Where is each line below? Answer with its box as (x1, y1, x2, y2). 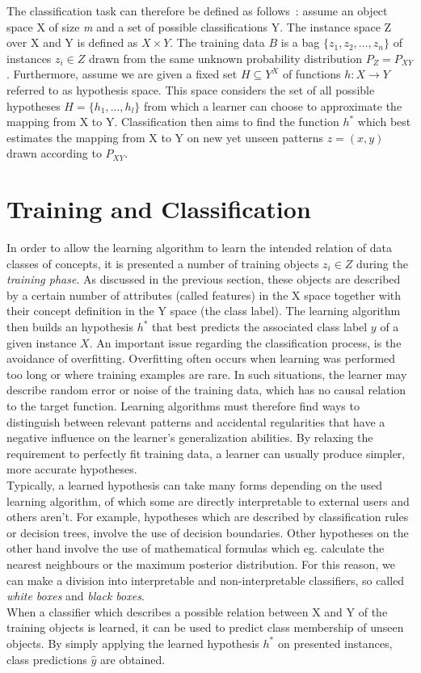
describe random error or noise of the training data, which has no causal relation (6, 381, 406, 398)
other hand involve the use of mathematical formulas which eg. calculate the (6, 540, 385, 557)
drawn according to (6, 145, 102, 162)
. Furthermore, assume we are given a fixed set (6, 65, 238, 82)
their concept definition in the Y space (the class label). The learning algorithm (6, 302, 401, 319)
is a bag (280, 34, 320, 51)
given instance (6, 334, 77, 351)
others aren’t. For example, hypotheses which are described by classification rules (6, 508, 409, 525)
